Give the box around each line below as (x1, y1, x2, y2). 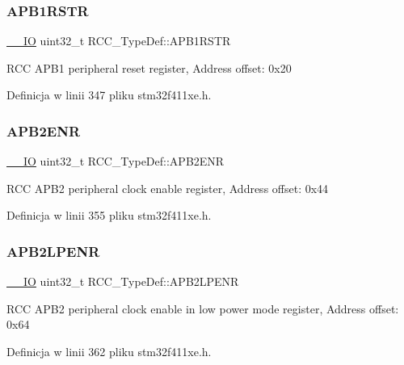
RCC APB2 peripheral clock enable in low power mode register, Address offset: (6, 300, 399, 317)
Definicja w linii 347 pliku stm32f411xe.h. (6, 86, 212, 103)
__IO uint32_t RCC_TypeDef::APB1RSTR (6, 32, 231, 49)
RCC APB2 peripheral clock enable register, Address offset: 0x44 (6, 179, 329, 196)
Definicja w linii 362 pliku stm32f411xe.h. (6, 343, 212, 359)
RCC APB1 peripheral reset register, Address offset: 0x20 (6, 59, 292, 76)
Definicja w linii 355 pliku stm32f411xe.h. (6, 207, 212, 224)
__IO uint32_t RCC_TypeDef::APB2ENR (6, 153, 225, 170)
